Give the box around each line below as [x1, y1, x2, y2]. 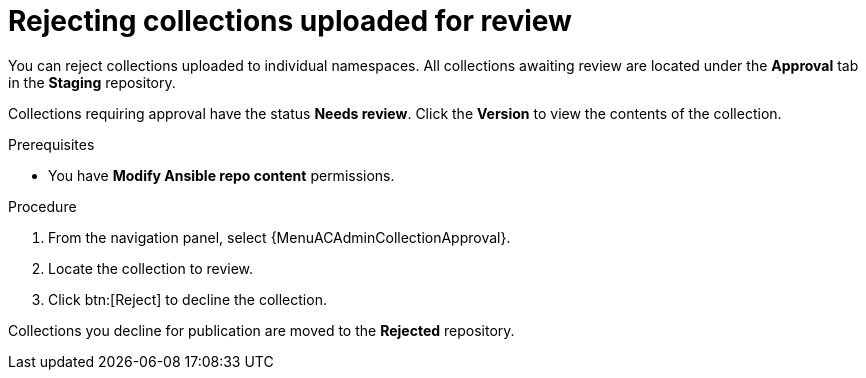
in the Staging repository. [8, 73, 176, 91]
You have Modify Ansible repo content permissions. [48, 166, 395, 184]
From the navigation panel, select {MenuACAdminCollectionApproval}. [48, 228, 511, 246]
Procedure [8, 197, 77, 215]
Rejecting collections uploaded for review [8, 4, 572, 38]
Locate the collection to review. [48, 259, 254, 277]
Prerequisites [8, 135, 95, 153]
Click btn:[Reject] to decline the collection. [48, 290, 327, 308]
